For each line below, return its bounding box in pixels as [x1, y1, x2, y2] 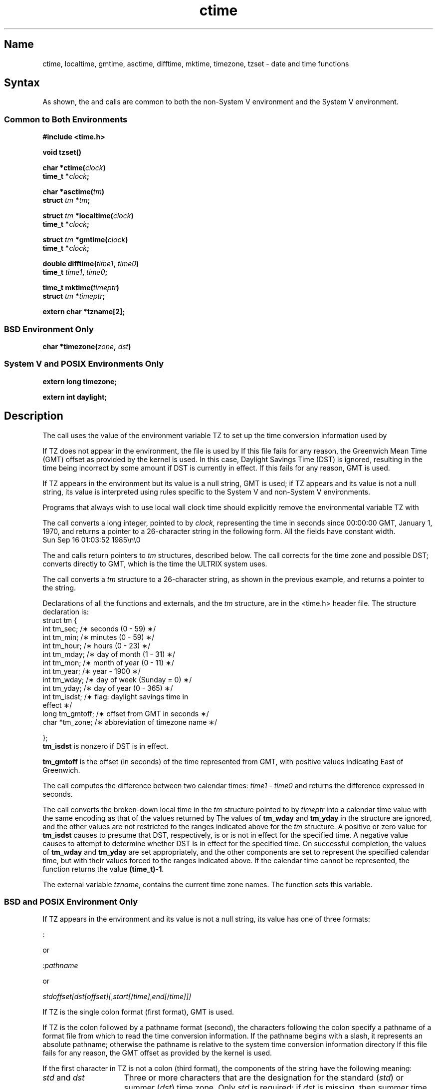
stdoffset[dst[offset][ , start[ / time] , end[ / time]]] [42, 992, 192, 1001]
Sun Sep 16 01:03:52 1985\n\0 [42, 535, 141, 544]
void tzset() [42, 148, 82, 157]
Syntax [4, 76, 40, 89]
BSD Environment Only [4, 324, 94, 334]
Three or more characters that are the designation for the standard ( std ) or [124, 1073, 404, 1083]
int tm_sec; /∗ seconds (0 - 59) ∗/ [42, 624, 156, 633]
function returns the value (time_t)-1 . [42, 864, 164, 873]
